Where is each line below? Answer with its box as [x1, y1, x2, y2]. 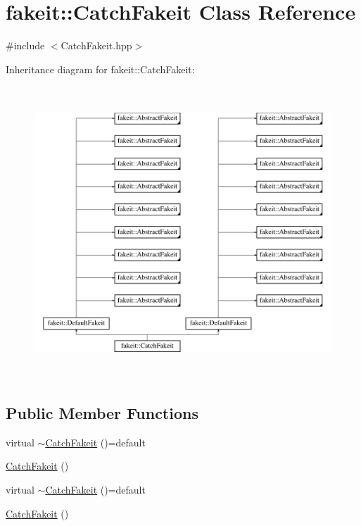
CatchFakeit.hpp [61, 38, 132, 53]
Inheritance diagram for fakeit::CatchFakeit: [6, 61, 195, 76]
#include [6, 38, 45, 53]
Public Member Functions [6, 402, 198, 424]
